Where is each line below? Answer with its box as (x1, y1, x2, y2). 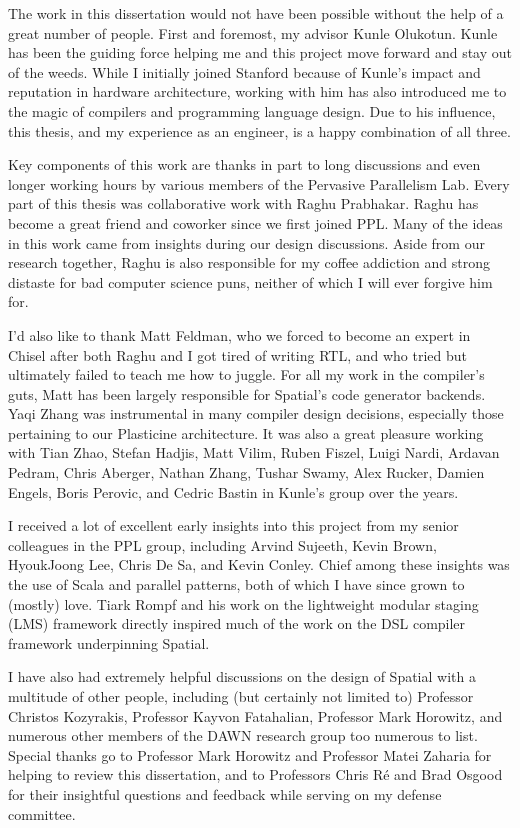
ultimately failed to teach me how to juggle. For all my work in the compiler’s (8, 364, 485, 385)
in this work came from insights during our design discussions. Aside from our (8, 232, 485, 253)
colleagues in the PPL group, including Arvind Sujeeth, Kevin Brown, (8, 534, 437, 555)
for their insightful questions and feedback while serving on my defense (8, 783, 442, 804)
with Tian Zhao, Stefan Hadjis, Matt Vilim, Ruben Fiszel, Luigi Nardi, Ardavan (8, 442, 500, 463)
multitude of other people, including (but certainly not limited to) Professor (8, 686, 474, 706)
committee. (8, 803, 76, 824)
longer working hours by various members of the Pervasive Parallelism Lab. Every (8, 173, 510, 194)
